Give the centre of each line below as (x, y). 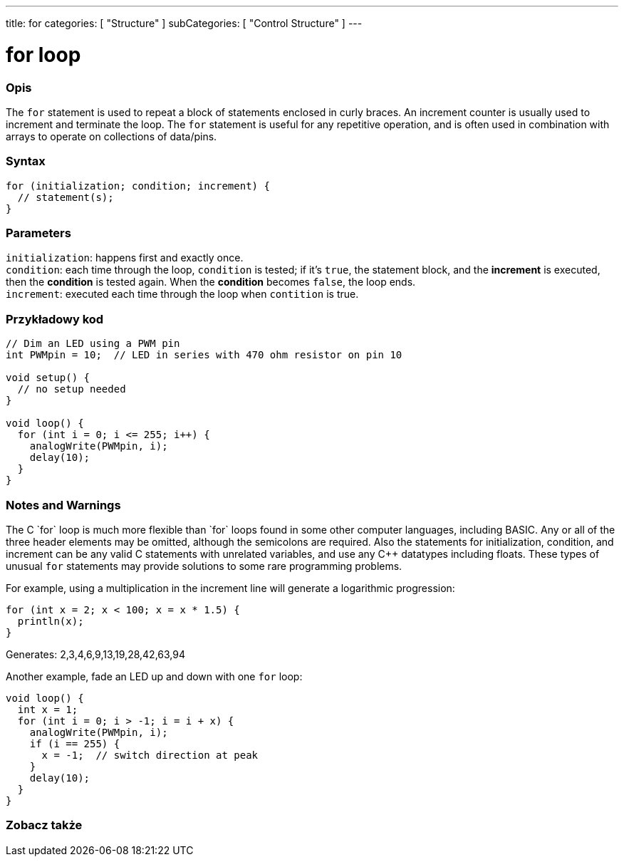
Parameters (38, 233)
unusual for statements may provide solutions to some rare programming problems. (204, 566)
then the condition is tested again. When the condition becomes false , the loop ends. (211, 282)
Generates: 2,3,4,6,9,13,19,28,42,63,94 (96, 654)
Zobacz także (44, 825)
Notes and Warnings (63, 505)
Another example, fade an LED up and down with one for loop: (154, 676)
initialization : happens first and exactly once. (125, 258)
